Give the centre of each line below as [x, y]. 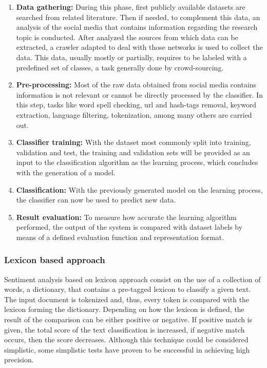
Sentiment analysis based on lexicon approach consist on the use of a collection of [132, 279]
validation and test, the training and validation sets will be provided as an [133, 152]
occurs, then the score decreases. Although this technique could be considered [126, 339]
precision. [19, 360]
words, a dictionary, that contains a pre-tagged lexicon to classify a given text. [128, 289]
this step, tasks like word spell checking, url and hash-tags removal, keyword [136, 105]
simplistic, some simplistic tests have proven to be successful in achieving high [127, 349]
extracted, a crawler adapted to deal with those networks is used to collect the [139, 47]
